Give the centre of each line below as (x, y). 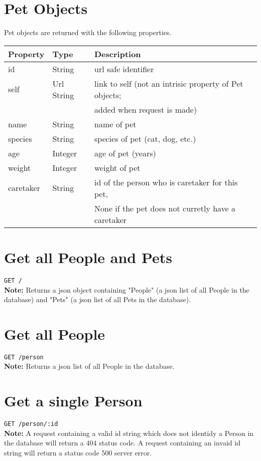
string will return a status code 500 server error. (78, 453)
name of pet (115, 124)
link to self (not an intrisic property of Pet (169, 83)
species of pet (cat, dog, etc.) (145, 138)
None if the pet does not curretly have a (165, 208)
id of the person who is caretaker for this (166, 182)
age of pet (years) (125, 153)
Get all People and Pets (88, 257)
